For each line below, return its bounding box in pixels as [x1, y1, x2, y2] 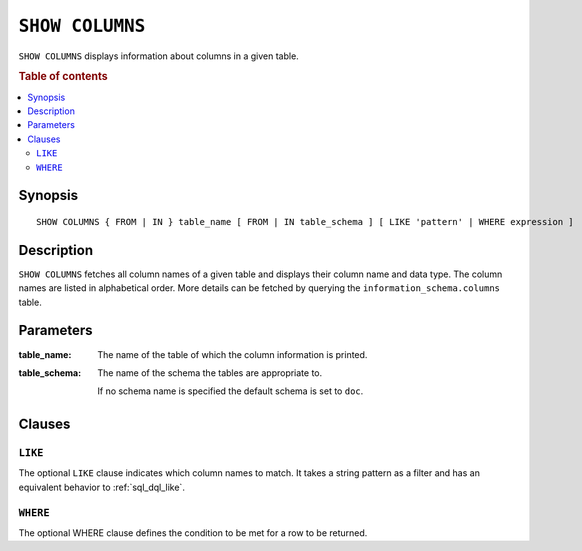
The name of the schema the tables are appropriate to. [97, 366, 323, 379]
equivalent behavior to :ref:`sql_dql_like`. [18, 481, 185, 493]
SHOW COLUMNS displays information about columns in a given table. [18, 50, 299, 62]
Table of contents [18, 70, 109, 84]
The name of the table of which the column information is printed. [97, 348, 368, 360]
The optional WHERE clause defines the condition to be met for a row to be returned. [18, 527, 368, 539]
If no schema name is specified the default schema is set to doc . [97, 385, 364, 397]
